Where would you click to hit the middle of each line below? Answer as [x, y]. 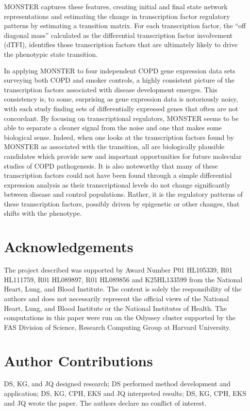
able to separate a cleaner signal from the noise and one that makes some [113, 128]
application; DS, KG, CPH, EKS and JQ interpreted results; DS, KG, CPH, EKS [125, 393]
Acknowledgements [69, 247]
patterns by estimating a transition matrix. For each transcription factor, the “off [125, 26]
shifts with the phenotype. [43, 213]
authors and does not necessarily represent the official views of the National [117, 298]
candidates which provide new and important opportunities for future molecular [123, 156]
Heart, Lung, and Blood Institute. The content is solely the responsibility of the [123, 289]
